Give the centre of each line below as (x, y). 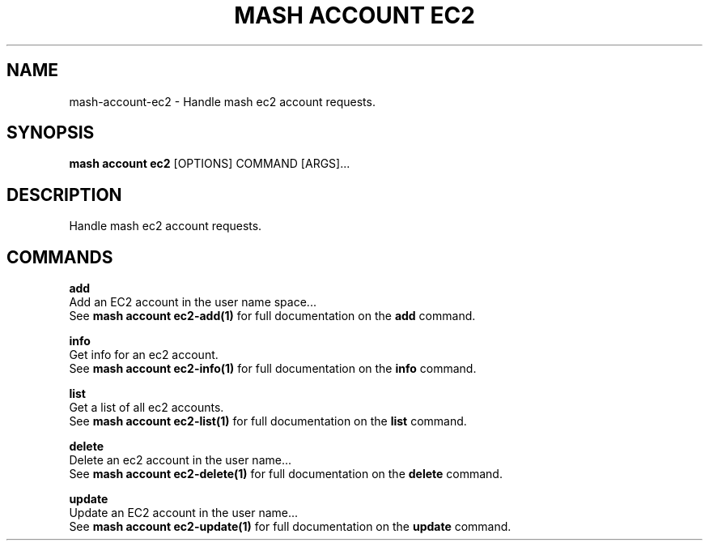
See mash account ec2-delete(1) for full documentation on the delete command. (286, 474)
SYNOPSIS (51, 133)
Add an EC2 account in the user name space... (193, 302)
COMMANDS (60, 257)
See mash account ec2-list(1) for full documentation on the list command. (268, 421)
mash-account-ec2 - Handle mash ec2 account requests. (222, 101)
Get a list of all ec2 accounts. (146, 408)
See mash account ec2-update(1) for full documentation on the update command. (290, 527)
